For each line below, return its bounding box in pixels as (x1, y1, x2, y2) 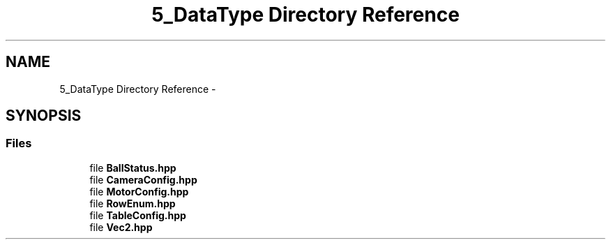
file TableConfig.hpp (89, 209, 186, 221)
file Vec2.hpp (89, 221, 153, 233)
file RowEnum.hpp (89, 197, 176, 209)
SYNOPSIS (6, 107, 82, 125)
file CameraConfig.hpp (89, 173, 197, 186)
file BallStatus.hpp (89, 161, 176, 174)
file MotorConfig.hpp (89, 185, 189, 198)
